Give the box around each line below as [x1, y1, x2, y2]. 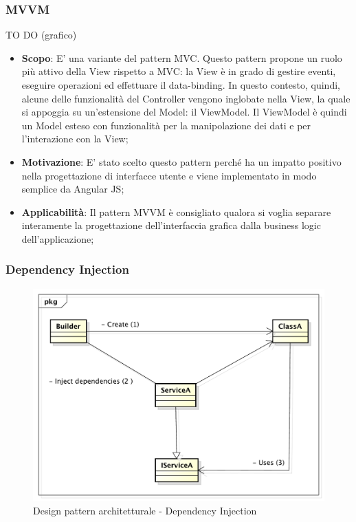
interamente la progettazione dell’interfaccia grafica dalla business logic [21, 218, 321, 232]
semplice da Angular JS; [21, 182, 124, 196]
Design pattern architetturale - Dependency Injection [33, 503, 257, 517]
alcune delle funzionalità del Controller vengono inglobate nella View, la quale [21, 91, 351, 105]
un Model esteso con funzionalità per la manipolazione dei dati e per [21, 118, 311, 132]
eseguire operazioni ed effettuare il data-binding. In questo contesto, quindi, [21, 78, 340, 91]
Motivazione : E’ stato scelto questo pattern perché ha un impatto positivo [21, 154, 342, 168]
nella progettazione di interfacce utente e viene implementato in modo [21, 168, 317, 182]
